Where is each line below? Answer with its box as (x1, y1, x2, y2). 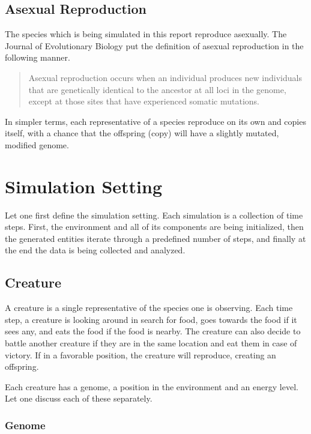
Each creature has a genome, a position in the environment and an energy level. (5, 380, 298, 393)
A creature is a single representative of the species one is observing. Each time (5, 301, 293, 314)
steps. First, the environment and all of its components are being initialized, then (5, 220, 304, 233)
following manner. (5, 51, 70, 64)
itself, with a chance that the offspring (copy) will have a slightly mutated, (5, 127, 279, 139)
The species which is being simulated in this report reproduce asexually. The (5, 28, 287, 40)
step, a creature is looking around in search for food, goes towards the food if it (5, 313, 297, 325)
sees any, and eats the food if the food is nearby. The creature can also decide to (5, 325, 301, 337)
